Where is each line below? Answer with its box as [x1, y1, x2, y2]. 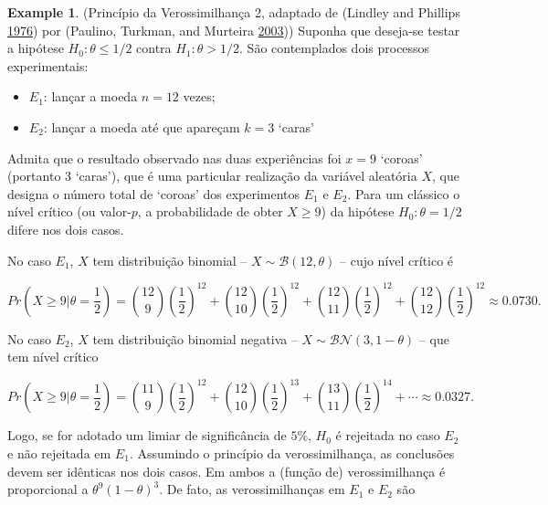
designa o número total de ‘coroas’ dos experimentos [7, 184, 300, 203]
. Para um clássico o [347, 184, 460, 203]
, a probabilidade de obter [137, 202, 283, 221]
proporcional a [7, 479, 89, 499]
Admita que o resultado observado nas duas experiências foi [7, 148, 342, 167]
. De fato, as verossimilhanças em [159, 479, 345, 499]
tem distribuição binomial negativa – [92, 329, 298, 348]
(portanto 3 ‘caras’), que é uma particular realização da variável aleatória [7, 166, 417, 185]
